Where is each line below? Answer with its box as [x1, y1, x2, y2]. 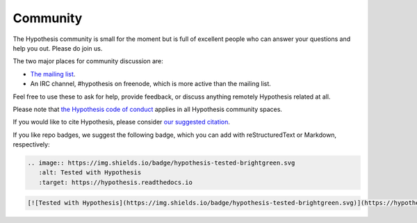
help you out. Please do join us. [13, 44, 103, 52]
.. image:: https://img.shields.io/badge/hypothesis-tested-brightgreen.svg [27, 159, 295, 167]
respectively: [13, 140, 50, 149]
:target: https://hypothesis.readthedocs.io [38, 178, 193, 186]
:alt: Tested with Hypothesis [38, 169, 142, 176]
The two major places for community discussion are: [13, 57, 163, 65]
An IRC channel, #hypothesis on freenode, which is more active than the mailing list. [30, 80, 271, 88]
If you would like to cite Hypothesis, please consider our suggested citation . [13, 118, 231, 126]
